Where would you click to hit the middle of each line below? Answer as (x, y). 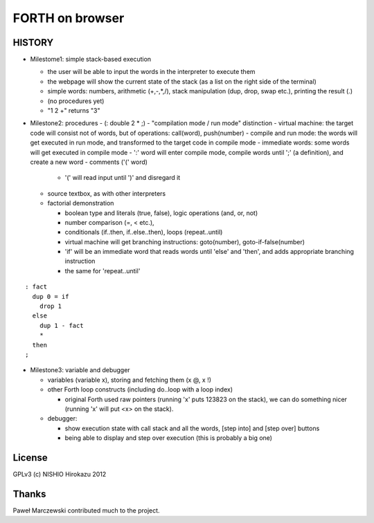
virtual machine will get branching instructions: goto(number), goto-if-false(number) (185, 241)
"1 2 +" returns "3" (74, 111)
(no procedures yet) (76, 101)
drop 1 (51, 306)
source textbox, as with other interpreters (107, 193)
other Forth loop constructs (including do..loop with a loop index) (140, 389)
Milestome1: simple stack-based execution (91, 59)
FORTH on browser (69, 18)
